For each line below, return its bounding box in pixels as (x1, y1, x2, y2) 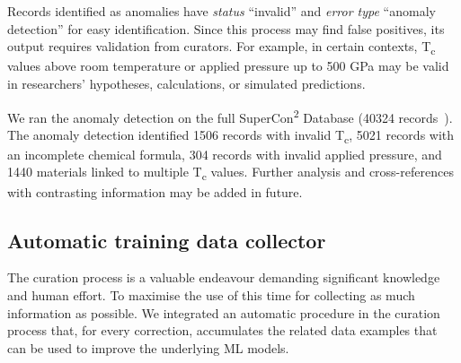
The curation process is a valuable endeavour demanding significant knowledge (7, 268, 440, 287)
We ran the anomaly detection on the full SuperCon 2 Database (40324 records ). (7, 105, 453, 126)
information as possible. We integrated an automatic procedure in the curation (7, 303, 440, 322)
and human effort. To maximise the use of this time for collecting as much (7, 285, 415, 304)
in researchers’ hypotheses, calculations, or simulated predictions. (7, 73, 366, 92)
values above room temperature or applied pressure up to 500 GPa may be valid (7, 56, 449, 75)
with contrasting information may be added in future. (7, 182, 303, 201)
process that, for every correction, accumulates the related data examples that (7, 321, 438, 340)
